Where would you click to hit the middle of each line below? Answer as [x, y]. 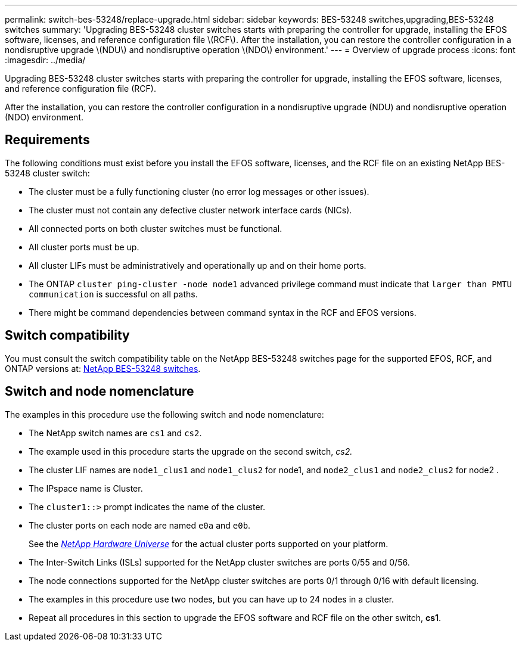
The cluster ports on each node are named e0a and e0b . [140, 525]
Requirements [47, 140]
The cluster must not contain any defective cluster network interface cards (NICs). [190, 210]
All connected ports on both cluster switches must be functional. [156, 228]
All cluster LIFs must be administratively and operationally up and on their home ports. [198, 265]
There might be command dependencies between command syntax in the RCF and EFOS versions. [223, 312]
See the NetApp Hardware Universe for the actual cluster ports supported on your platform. [209, 543]
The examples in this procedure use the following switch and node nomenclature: [164, 414]
